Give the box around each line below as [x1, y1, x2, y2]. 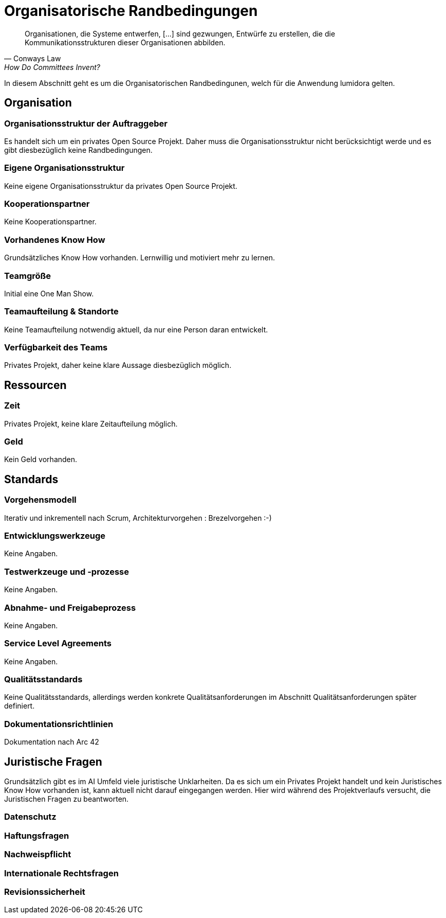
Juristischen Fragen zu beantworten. [4, 795, 129, 803]
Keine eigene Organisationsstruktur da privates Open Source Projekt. [4, 181, 237, 190]
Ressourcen [4, 378, 67, 392]
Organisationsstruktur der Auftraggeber [4, 118, 168, 129]
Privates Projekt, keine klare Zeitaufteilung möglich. [4, 419, 178, 428]
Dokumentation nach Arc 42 [4, 737, 99, 747]
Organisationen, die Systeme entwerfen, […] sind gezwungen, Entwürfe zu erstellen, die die [25, 29, 336, 38]
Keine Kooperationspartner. [4, 217, 97, 226]
